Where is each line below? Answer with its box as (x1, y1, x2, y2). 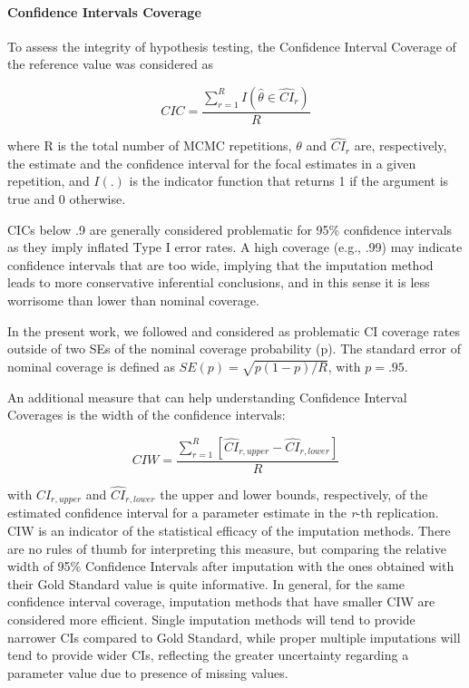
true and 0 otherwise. (7, 189, 126, 208)
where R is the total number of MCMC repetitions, (7, 136, 292, 155)
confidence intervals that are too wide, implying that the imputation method (7, 255, 434, 274)
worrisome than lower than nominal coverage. (7, 290, 259, 309)
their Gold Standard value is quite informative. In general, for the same (7, 574, 405, 593)
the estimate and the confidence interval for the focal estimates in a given (7, 153, 416, 172)
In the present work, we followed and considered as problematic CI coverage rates (7, 321, 461, 340)
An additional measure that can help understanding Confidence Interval (7, 387, 407, 406)
